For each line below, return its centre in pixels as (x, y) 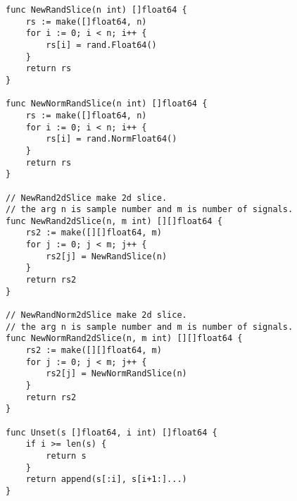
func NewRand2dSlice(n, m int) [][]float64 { (114, 221)
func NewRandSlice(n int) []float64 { (96, 10)
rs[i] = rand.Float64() (101, 45)
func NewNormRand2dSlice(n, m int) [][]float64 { (124, 339)
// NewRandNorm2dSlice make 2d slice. (96, 315)
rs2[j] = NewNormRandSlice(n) (116, 374)
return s (66, 456)
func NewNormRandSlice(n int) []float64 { (107, 104)
